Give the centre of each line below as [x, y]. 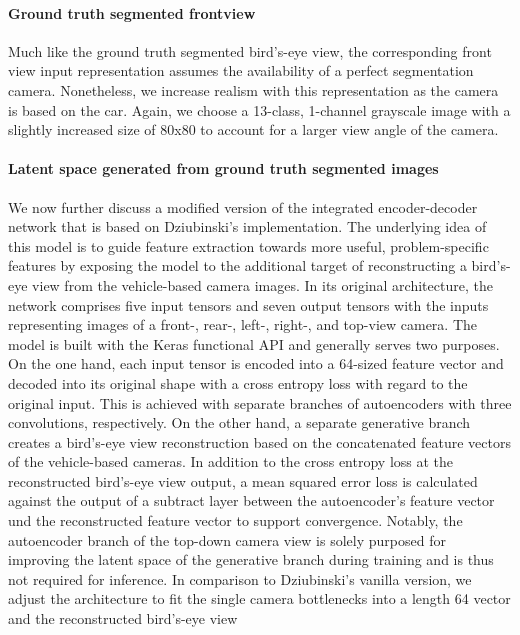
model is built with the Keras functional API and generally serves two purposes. [254, 343]
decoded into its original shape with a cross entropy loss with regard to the [238, 382]
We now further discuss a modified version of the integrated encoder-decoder [243, 206]
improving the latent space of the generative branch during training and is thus [251, 559]
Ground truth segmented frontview [132, 12]
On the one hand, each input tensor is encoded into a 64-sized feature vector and [256, 363]
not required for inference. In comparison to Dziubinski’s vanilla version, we [240, 578]
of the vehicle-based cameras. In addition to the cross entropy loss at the [231, 461]
